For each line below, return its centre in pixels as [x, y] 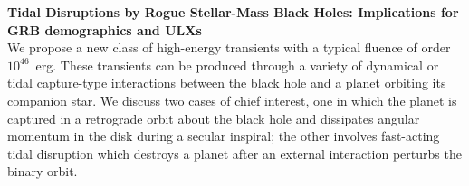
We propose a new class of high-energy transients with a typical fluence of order [229, 47]
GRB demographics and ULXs [105, 29]
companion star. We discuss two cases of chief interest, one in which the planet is [232, 100]
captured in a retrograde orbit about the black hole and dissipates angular [214, 118]
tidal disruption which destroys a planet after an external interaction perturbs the [234, 153]
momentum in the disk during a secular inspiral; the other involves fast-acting [224, 136]
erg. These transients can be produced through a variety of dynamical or [237, 65]
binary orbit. [43, 171]
